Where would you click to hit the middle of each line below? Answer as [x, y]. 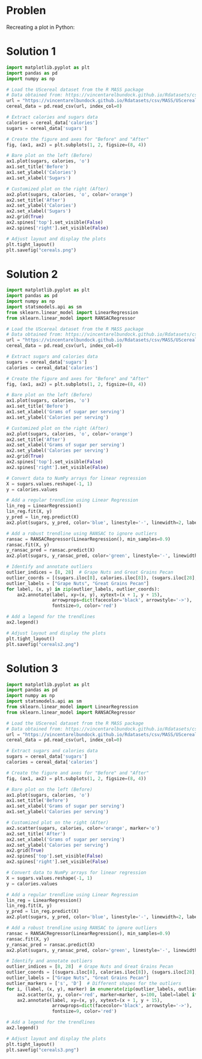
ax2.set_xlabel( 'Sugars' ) [38, 211]
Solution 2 [32, 274]
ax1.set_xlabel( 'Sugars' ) [38, 178]
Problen [26, 11]
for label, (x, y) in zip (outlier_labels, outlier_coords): [83, 589]
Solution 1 [31, 51]
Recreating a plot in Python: [41, 27]
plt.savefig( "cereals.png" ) [41, 250]
